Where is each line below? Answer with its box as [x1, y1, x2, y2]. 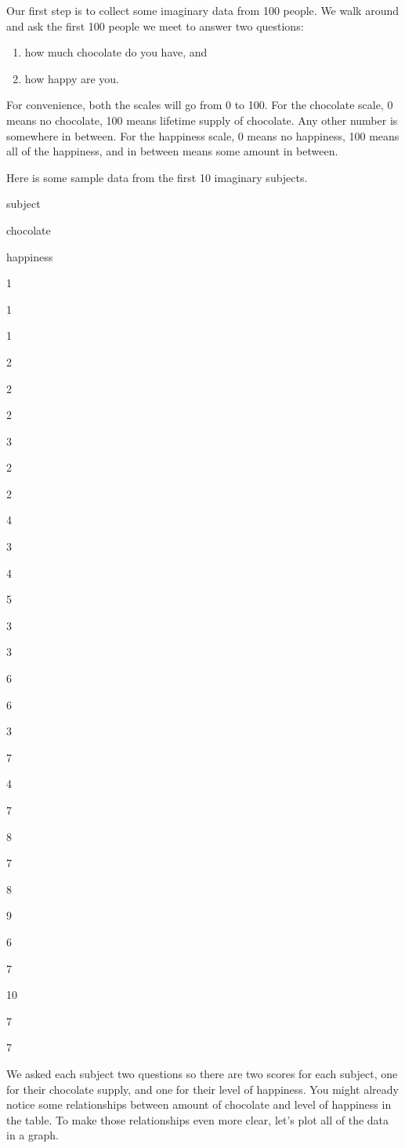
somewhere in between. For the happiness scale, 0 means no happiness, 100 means [6, 127, 400, 144]
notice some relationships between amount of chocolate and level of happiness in [6, 1096, 392, 1113]
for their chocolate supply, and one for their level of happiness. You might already [6, 1081, 399, 1097]
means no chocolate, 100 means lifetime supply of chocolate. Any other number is [6, 111, 398, 128]
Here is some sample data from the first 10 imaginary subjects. [6, 169, 308, 185]
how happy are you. [24, 70, 120, 86]
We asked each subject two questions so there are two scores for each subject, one [6, 1065, 398, 1081]
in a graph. [6, 1127, 59, 1143]
